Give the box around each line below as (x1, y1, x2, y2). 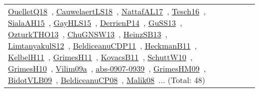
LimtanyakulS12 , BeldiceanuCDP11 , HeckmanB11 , (8, 40, 197, 51)
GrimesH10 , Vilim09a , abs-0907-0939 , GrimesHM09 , (8, 63, 206, 74)
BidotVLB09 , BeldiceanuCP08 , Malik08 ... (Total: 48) (8, 74, 205, 86)
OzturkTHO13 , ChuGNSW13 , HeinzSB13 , (8, 28, 168, 40)
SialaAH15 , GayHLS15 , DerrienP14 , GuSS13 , (8, 17, 182, 28)
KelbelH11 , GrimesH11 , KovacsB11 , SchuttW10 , (8, 51, 193, 63)
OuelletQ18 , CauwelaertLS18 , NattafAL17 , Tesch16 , (8, 5, 206, 17)
